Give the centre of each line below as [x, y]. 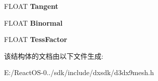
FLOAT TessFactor [36, 39]
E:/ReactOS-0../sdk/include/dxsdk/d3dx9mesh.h [79, 72]
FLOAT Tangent [31, 6]
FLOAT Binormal [33, 22]
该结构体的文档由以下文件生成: [54, 56]
